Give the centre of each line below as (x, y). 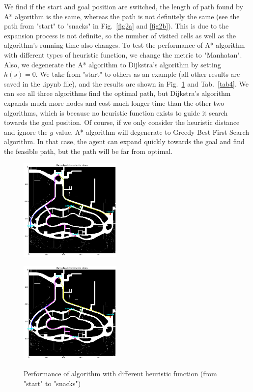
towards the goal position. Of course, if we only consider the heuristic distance (122, 122)
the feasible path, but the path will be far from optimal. (88, 151)
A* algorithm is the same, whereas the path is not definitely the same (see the (122, 16)
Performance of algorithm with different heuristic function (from (120, 374)
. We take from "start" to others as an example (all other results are (138, 74)
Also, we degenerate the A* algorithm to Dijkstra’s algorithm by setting (112, 64)
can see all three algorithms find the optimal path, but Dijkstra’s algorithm (117, 93)
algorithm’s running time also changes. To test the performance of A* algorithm (125, 45)
